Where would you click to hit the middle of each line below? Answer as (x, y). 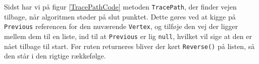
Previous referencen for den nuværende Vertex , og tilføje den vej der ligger (121, 26)
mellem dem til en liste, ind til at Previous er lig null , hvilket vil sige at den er (128, 36)
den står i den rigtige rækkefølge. (55, 56)
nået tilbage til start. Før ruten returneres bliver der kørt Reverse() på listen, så (129, 46)
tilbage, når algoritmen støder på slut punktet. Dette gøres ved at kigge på (120, 16)
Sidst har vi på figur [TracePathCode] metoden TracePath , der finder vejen (120, 6)
